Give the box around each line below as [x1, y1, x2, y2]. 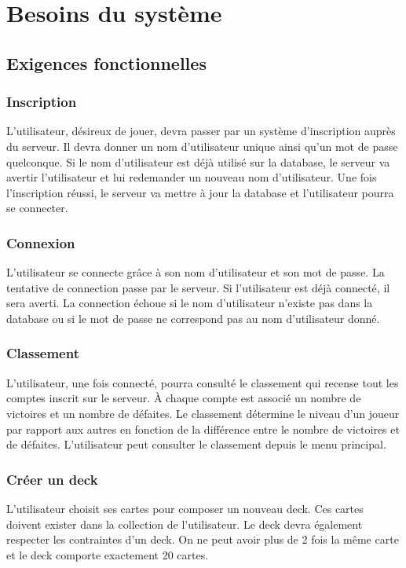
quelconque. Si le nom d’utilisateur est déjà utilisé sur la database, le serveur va [6, 153, 390, 170]
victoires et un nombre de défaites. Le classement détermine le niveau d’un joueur [6, 405, 400, 421]
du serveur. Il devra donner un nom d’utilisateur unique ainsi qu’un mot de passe [6, 137, 398, 154]
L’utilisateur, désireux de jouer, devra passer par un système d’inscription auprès [6, 123, 396, 139]
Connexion [6, 233, 75, 252]
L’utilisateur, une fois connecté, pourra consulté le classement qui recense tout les [6, 374, 399, 390]
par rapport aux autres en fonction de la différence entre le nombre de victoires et [6, 420, 400, 437]
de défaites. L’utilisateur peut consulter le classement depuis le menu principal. [6, 436, 386, 453]
